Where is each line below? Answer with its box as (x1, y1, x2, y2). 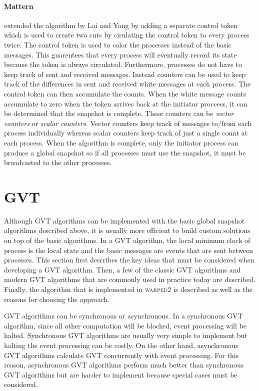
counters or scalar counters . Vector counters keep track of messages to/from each (4, 117, 252, 128)
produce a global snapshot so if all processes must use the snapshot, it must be (4, 147, 246, 157)
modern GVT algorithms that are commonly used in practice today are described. (4, 274, 255, 284)
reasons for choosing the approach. (4, 293, 110, 304)
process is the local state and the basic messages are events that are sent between (4, 244, 253, 255)
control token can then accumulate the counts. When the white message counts (4, 88, 246, 98)
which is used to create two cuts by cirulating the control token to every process (4, 29, 249, 40)
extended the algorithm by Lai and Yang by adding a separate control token (4, 19, 238, 30)
